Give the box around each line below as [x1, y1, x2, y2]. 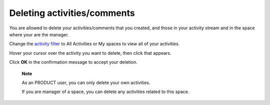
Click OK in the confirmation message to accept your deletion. [9, 59, 137, 65]
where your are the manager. [9, 31, 69, 37]
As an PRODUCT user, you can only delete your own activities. [21, 80, 150, 86]
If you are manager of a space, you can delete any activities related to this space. [21, 89, 189, 95]
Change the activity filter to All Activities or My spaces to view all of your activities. [9, 41, 180, 47]
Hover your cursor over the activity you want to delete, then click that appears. [9, 50, 171, 56]
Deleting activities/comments [9, 7, 135, 18]
